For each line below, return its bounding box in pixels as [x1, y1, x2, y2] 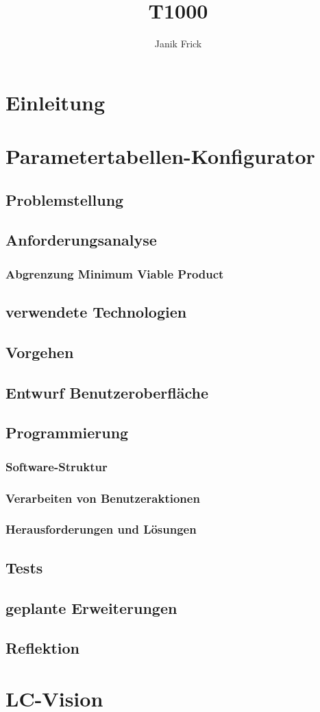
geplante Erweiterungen [5, 597, 177, 618]
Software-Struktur [5, 458, 108, 475]
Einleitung [5, 88, 106, 116]
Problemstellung [5, 189, 124, 210]
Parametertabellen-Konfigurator [5, 142, 315, 170]
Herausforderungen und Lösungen [5, 521, 197, 538]
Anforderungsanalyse [5, 229, 157, 250]
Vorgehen [5, 341, 74, 362]
